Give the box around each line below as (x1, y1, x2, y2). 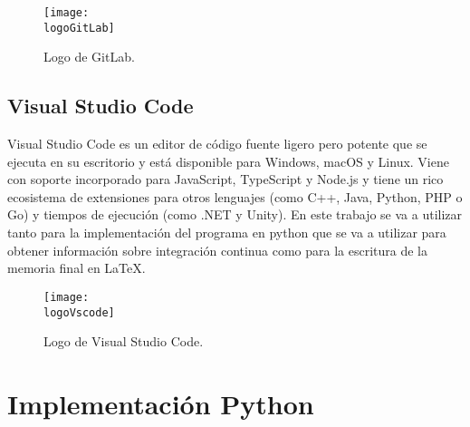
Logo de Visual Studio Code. (43, 332, 204, 351)
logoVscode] (43, 306, 115, 319)
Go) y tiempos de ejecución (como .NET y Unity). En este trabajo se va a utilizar (7, 205, 463, 224)
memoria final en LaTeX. (7, 258, 146, 277)
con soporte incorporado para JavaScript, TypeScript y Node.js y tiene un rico (7, 170, 444, 189)
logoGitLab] (43, 21, 115, 34)
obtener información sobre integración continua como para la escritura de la (7, 240, 427, 259)
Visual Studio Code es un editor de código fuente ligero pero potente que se (7, 134, 427, 153)
